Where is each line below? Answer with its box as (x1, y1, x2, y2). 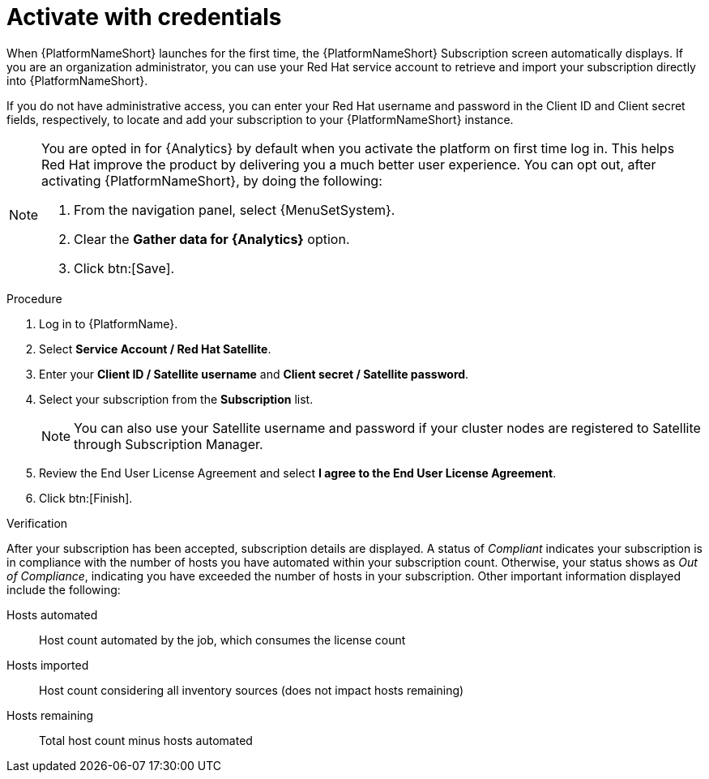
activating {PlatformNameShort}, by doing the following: (41, 172, 382, 189)
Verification (6, 516, 68, 530)
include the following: (6, 582, 121, 597)
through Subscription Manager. (74, 435, 263, 452)
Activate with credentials (6, 3, 282, 31)
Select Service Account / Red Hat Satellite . (39, 341, 271, 356)
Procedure (6, 291, 62, 306)
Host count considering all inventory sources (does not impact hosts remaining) (39, 683, 464, 697)
